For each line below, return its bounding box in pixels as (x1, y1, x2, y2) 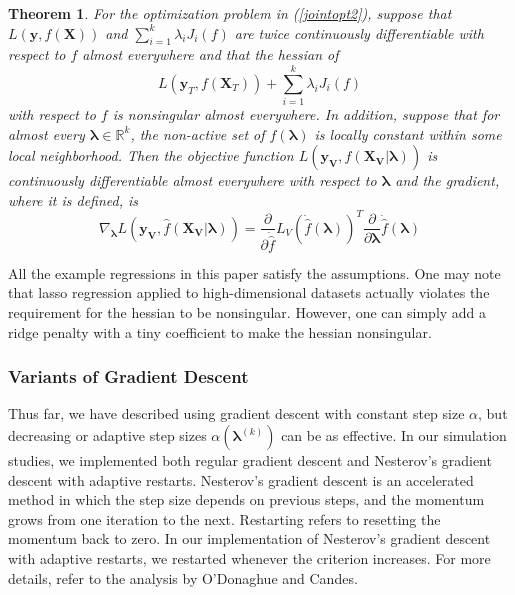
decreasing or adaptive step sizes (8, 425, 207, 446)
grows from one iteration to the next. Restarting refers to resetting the (8, 508, 441, 529)
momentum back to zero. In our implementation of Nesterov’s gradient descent (8, 528, 491, 549)
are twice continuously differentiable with (234, 22, 484, 43)
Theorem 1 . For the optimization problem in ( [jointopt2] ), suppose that (8, 3, 452, 23)
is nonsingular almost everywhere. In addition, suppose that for (112, 104, 500, 125)
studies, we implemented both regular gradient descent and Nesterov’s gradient (8, 450, 492, 471)
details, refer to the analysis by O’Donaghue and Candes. (8, 567, 358, 588)
